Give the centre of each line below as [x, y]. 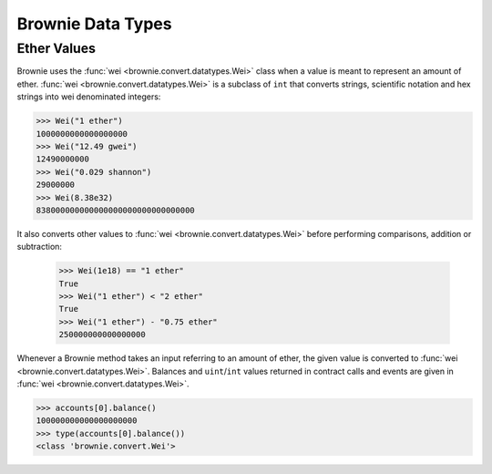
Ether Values [56, 48]
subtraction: [40, 247]
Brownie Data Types [94, 24]
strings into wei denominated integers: [89, 97]
